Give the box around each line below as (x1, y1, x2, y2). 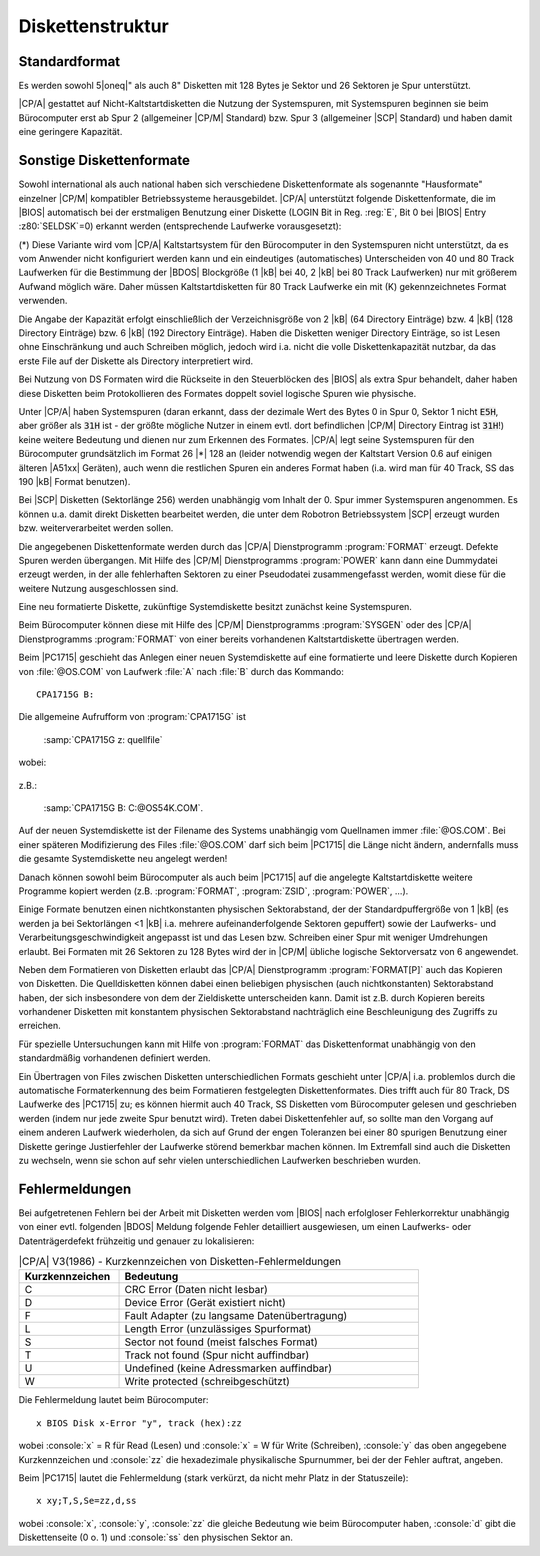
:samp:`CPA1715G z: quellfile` (43, 733, 164, 745)
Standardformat (18, 53, 121, 70)
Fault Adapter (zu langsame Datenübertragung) (124, 1309, 348, 1323)
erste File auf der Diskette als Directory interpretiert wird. (18, 355, 254, 367)
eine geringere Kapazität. (18, 126, 123, 138)
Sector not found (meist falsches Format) (124, 1335, 319, 1349)
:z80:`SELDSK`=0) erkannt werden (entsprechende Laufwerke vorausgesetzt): (18, 220, 342, 232)
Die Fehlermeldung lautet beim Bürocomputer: (18, 1394, 209, 1406)
